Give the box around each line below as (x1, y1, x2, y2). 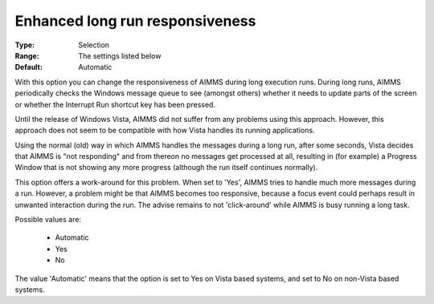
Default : (14, 63, 43, 72)
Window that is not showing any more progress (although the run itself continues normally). (14, 163, 318, 172)
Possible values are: (14, 215, 82, 225)
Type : (14, 40, 35, 50)
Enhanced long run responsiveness (14, 12, 256, 30)
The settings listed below (78, 51, 162, 60)
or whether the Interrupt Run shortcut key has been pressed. (14, 99, 216, 109)
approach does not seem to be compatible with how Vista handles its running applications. (14, 125, 315, 136)
